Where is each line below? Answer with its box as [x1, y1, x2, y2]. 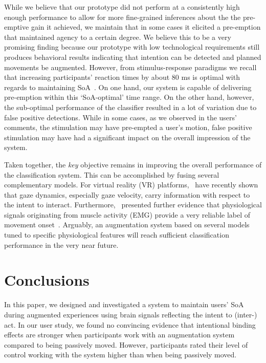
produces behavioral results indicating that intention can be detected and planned [4, 51, 261, 62]
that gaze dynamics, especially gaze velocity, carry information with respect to [4, 189, 250, 200]
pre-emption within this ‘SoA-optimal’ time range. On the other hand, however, [4, 92, 254, 102]
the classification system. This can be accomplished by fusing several [4, 169, 219, 180]
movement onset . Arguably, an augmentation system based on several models [4, 219, 250, 230]
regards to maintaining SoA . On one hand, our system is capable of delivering [4, 81, 252, 92]
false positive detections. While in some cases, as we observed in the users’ [4, 112, 237, 122]
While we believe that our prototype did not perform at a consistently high [4, 2, 240, 12]
